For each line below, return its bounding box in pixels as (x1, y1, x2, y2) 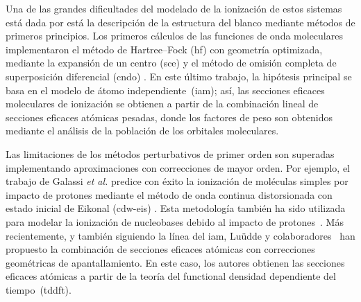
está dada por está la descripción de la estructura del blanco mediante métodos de (6, 15, 355, 29)
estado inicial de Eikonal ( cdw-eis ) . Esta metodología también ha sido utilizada (6, 201, 346, 215)
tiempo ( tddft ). (6, 282, 72, 296)
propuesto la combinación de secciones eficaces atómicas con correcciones (6, 242, 315, 256)
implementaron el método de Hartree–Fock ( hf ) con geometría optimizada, (6, 42, 323, 56)
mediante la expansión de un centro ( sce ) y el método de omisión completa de (6, 55, 337, 70)
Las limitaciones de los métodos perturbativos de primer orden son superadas (6, 146, 335, 161)
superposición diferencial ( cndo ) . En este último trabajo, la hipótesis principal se (6, 69, 352, 83)
